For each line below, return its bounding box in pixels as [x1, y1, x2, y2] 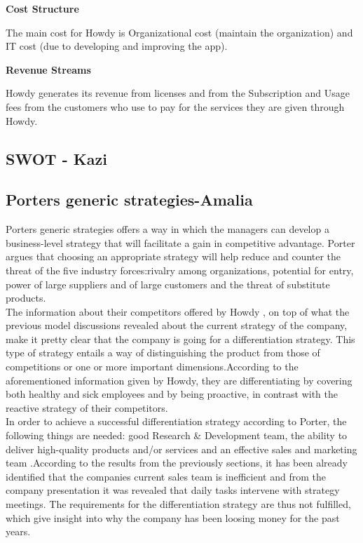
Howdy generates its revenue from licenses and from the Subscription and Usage [6, 86, 350, 100]
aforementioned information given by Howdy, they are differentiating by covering [6, 373, 352, 387]
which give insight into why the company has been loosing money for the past [6, 510, 340, 525]
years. [6, 524, 31, 539]
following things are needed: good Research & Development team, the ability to [6, 428, 348, 443]
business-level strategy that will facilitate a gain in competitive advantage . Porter [6, 235, 355, 250]
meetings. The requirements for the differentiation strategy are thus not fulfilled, [6, 497, 351, 511]
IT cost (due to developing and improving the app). [6, 39, 228, 53]
